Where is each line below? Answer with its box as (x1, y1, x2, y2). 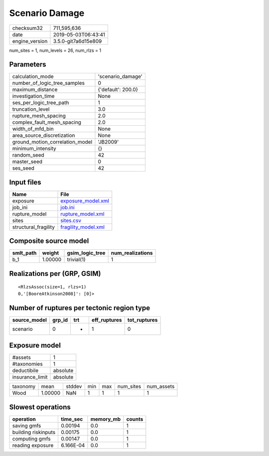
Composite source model (9, 237, 89, 245)
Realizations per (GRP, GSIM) (9, 269, 101, 278)
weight (42, 249, 59, 256)
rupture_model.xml (60, 210, 105, 217)
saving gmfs (12, 422, 41, 429)
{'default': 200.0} (98, 86, 138, 93)
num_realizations (111, 249, 153, 256)
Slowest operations (9, 403, 71, 411)
